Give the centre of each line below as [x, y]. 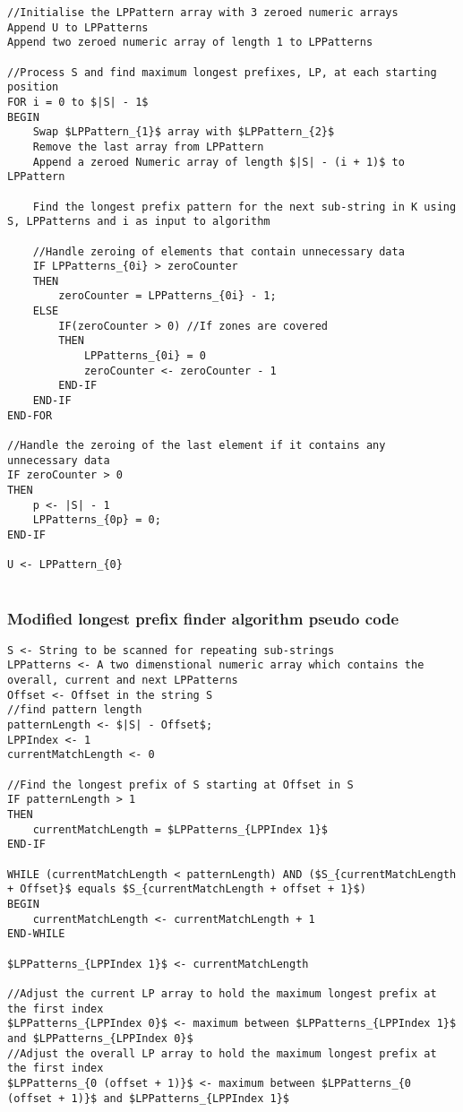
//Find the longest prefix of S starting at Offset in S [180, 784]
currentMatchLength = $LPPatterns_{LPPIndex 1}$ [180, 829]
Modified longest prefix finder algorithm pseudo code [203, 618]
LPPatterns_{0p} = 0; [97, 520]
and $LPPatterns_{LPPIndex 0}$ [100, 1038]
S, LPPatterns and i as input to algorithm [139, 222]
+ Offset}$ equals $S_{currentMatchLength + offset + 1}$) [187, 889]
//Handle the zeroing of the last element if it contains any [197, 446]
